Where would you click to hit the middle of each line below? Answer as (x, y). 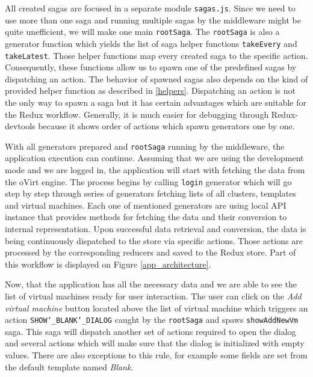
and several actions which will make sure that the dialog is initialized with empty (155, 343)
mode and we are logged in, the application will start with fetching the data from (155, 170)
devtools (20, 126)
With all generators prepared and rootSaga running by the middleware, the (145, 146)
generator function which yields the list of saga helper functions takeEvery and (151, 43)
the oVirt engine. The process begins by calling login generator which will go (148, 181)
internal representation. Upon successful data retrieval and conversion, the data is (156, 229)
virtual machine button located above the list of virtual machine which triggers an (156, 308)
